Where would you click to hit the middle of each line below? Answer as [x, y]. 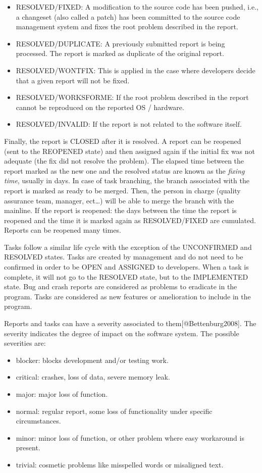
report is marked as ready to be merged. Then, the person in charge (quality [122, 190]
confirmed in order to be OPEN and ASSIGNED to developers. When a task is [126, 267]
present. [28, 448]
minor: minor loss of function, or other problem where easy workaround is [130, 437]
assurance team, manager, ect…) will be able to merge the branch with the [119, 200]
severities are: [25, 343]
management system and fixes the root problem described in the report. [127, 27]
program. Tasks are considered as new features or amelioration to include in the [127, 296]
